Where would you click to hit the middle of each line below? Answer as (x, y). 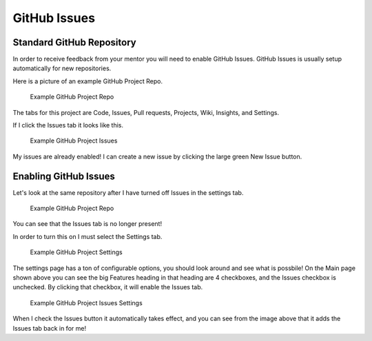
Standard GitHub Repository (75, 42)
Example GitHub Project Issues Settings (86, 302)
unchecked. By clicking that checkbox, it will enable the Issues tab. (108, 287)
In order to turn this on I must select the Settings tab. (87, 236)
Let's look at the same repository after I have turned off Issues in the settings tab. (128, 192)
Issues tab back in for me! (49, 328)
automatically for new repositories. (62, 68)
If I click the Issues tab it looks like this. (68, 125)
